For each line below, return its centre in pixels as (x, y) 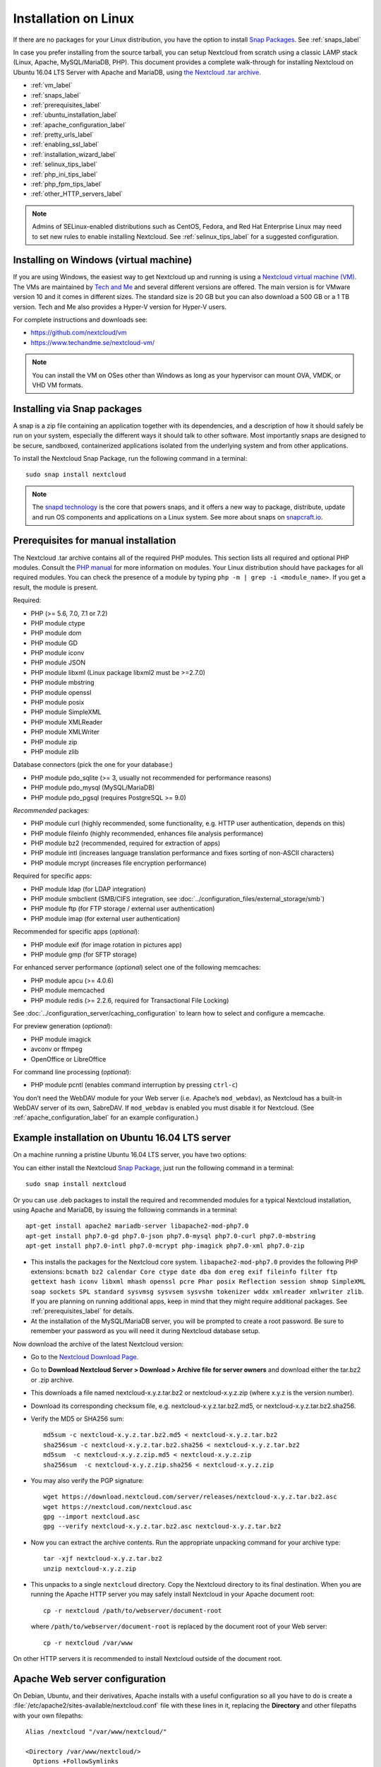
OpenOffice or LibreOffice (68, 1059)
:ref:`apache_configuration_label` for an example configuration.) (106, 1117)
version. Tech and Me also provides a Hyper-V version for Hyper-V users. (120, 307)
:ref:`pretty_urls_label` (62, 135)
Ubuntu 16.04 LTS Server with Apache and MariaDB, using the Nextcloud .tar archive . (137, 72)
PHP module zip (54, 741)
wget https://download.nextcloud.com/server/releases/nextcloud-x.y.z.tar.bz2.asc (190, 1497)
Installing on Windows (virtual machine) (103, 260)
